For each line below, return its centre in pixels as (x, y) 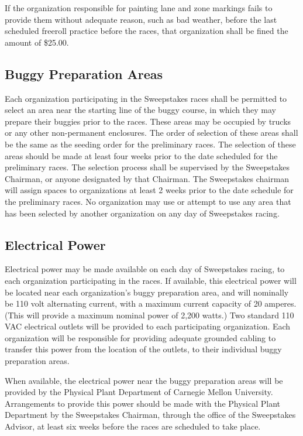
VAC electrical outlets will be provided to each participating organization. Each (148, 326)
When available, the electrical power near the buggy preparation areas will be (144, 380)
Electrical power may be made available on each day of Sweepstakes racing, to (145, 269)
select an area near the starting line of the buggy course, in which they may (140, 110)
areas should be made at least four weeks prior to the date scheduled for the (141, 155)
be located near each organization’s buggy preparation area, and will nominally (147, 292)
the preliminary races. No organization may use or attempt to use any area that (148, 201)
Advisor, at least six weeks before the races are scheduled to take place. (133, 426)
